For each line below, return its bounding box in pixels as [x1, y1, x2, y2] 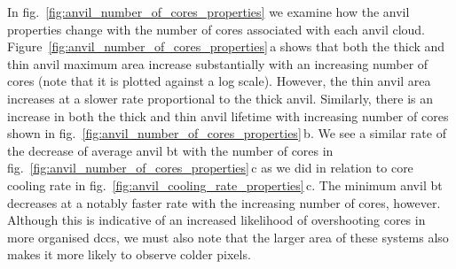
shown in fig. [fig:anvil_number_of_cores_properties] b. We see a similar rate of [7, 124, 446, 142]
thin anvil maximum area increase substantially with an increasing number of [7, 54, 428, 73]
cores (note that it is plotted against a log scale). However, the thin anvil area [7, 72, 431, 90]
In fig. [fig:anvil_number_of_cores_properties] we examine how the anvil [7, 3, 410, 20]
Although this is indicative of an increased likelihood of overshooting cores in [7, 211, 426, 229]
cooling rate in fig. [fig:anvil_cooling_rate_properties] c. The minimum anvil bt [7, 175, 443, 194]
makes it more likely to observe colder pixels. [7, 245, 251, 264]
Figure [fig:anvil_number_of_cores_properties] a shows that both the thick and [7, 37, 445, 56]
